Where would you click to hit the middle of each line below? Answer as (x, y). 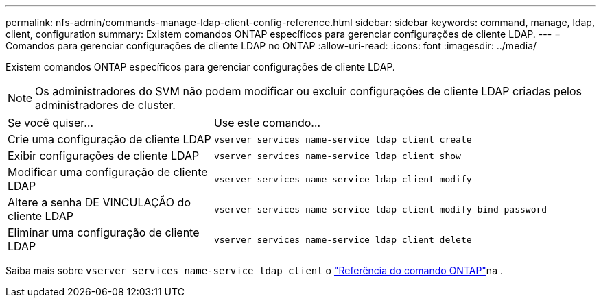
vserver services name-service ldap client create (343, 139)
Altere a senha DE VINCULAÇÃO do (99, 202)
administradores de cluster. (105, 105)
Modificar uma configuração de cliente (108, 172)
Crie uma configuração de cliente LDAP (109, 139)
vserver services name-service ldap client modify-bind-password (380, 209)
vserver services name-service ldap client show (337, 156)
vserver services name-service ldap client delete (343, 239)
